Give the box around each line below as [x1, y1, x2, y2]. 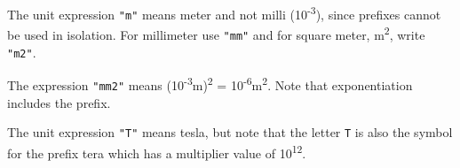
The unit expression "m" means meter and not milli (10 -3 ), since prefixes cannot [7, 3, 441, 23]
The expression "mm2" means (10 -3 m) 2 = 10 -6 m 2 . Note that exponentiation [7, 73, 413, 94]
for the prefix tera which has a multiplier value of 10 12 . [7, 141, 306, 162]
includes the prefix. [7, 93, 111, 111]
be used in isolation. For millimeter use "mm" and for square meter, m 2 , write [7, 23, 425, 43]
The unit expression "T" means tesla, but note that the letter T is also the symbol [7, 123, 453, 141]
